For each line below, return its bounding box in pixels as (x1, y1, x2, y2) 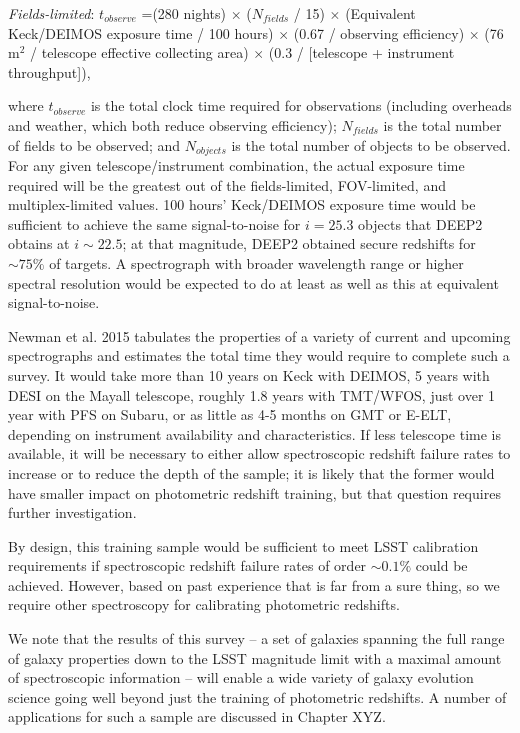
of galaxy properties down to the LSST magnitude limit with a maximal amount (8, 647, 502, 668)
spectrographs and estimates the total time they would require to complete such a (8, 345, 510, 366)
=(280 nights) (141, 3, 226, 23)
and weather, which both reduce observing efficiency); (8, 114, 337, 135)
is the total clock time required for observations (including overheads (90, 95, 512, 116)
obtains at (8, 233, 70, 254)
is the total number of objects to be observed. (231, 134, 511, 155)
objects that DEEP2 (358, 213, 483, 234)
